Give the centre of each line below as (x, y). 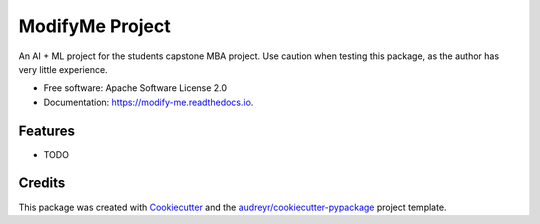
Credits (42, 183)
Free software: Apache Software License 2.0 (135, 88)
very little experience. (63, 69)
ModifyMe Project (94, 26)
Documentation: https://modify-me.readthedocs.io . (148, 102)
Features (46, 130)
